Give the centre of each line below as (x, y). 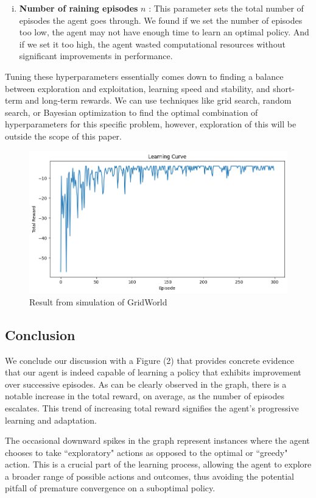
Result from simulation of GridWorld (98, 301)
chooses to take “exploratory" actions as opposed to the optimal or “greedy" (146, 452)
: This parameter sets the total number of (226, 8)
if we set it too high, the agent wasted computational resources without (152, 44)
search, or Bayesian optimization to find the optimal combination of (132, 112)
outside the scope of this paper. (63, 136)
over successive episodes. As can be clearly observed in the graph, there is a (146, 384)
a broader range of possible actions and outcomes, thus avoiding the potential (149, 476)
